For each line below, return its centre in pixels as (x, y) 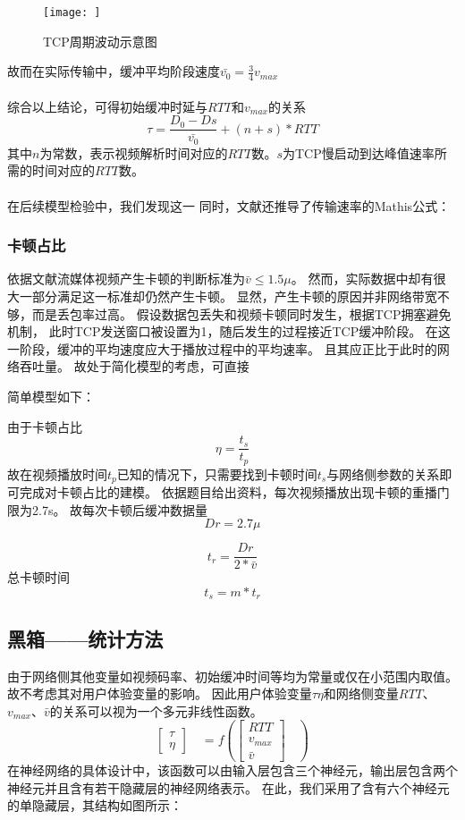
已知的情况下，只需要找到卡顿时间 (217, 473)
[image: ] (72, 13)
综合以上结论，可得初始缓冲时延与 (107, 106)
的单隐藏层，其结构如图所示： (95, 805)
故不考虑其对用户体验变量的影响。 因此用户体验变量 (160, 693)
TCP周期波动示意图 (100, 41)
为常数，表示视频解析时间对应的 (134, 152)
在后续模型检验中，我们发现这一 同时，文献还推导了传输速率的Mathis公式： (229, 205)
